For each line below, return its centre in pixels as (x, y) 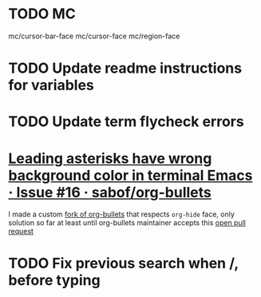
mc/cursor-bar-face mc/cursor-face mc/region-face (94, 36)
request (21, 232)
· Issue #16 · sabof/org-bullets (110, 192)
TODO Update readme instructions (125, 68)
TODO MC (42, 14)
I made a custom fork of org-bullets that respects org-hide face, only (122, 214)
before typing (55, 281)
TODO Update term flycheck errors (127, 122)
